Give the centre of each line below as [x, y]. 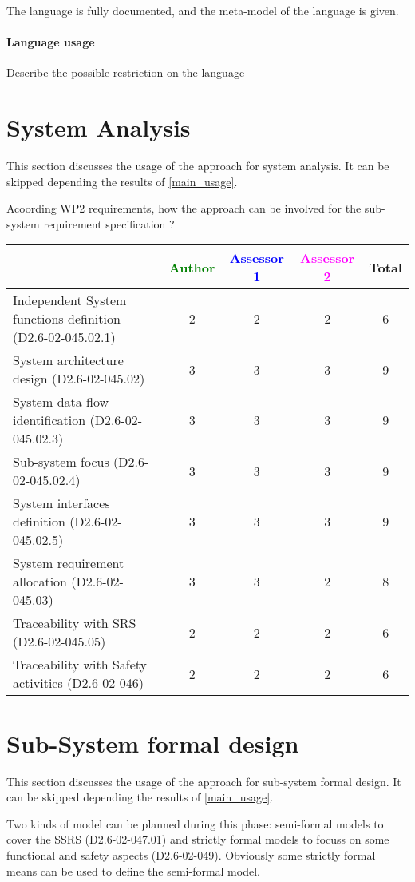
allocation [40, 582]
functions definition [67, 319]
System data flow [61, 402]
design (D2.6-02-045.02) [79, 379]
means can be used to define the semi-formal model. [133, 870]
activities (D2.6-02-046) [78, 683]
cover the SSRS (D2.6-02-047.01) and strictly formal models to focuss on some [198, 839]
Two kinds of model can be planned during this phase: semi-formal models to [195, 823]
